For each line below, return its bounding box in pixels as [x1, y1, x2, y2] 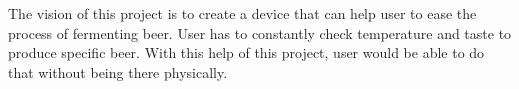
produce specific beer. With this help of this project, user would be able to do [8, 42, 485, 63]
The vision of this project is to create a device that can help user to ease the [8, 3, 477, 23]
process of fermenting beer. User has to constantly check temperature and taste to [8, 22, 512, 43]
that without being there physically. [8, 61, 228, 82]
